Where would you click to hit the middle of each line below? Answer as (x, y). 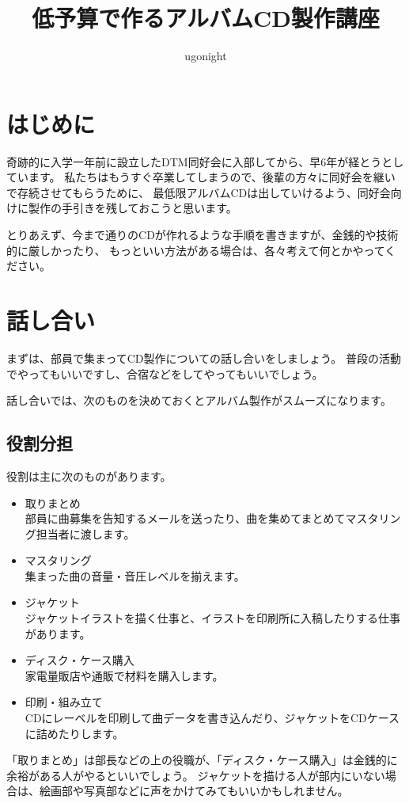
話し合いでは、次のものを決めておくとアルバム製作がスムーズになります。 (199, 400)
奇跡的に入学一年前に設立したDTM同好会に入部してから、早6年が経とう (194, 161)
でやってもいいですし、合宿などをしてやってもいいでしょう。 (165, 373)
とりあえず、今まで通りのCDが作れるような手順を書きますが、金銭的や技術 (203, 235)
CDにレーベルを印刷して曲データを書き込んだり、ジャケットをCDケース (212, 718)
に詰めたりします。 (74, 733)
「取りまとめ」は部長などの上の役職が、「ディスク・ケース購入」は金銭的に (202, 760)
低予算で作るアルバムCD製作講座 (206, 18)
